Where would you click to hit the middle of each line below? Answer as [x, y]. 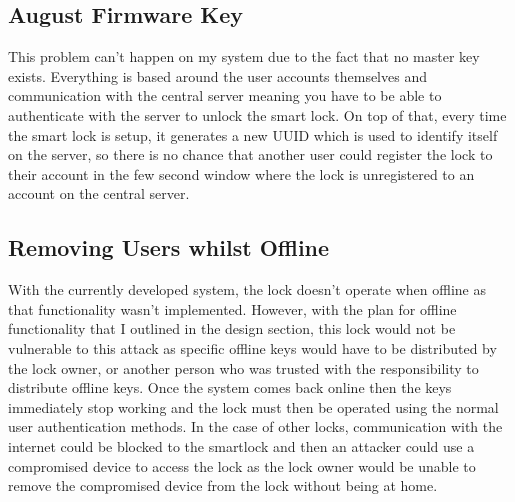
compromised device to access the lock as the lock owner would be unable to [242, 465]
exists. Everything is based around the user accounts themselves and [217, 75]
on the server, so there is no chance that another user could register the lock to [250, 154]
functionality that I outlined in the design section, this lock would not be [232, 328]
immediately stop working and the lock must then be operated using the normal [253, 406]
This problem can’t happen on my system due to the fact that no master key [244, 56]
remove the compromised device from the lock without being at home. [223, 485]
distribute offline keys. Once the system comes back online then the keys [230, 387]
